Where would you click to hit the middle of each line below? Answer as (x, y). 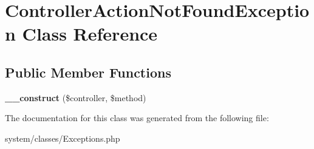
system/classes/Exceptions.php (63, 138)
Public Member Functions (88, 72)
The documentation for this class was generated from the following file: (137, 118)
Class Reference (90, 34)
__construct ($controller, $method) (76, 97)
